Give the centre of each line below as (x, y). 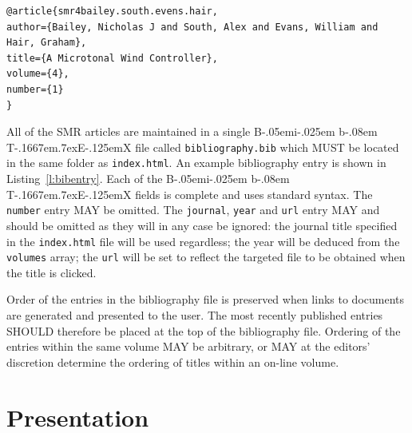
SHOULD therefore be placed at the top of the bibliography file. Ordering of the (204, 330)
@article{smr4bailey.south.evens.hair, (112, 11)
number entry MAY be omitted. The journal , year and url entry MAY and (193, 210)
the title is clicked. (51, 272)
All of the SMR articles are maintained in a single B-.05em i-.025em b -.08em (192, 131)
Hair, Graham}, (47, 43)
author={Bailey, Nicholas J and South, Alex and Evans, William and (192, 27)
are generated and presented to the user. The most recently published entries (195, 315)
